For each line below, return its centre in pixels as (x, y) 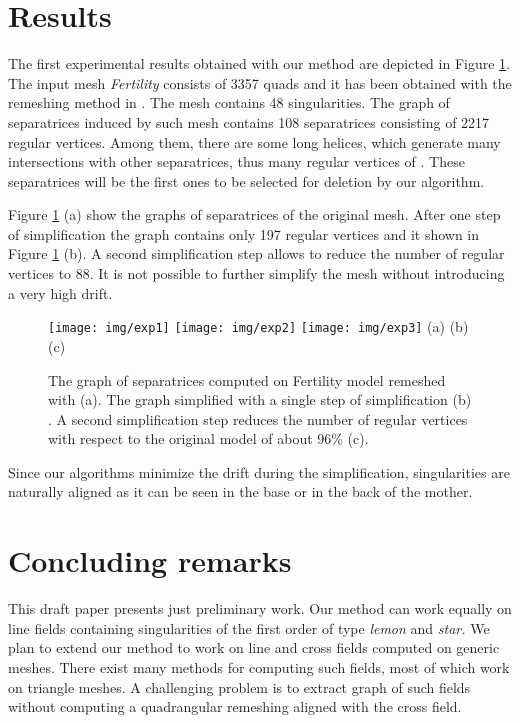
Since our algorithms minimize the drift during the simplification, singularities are (259, 471)
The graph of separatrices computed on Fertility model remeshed (247, 379)
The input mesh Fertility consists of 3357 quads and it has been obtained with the (260, 82)
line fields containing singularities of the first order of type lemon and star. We (249, 627)
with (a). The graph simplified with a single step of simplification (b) (260, 399)
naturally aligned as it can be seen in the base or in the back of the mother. (240, 491)
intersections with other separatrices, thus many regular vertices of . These (236, 161)
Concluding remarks (150, 560)
